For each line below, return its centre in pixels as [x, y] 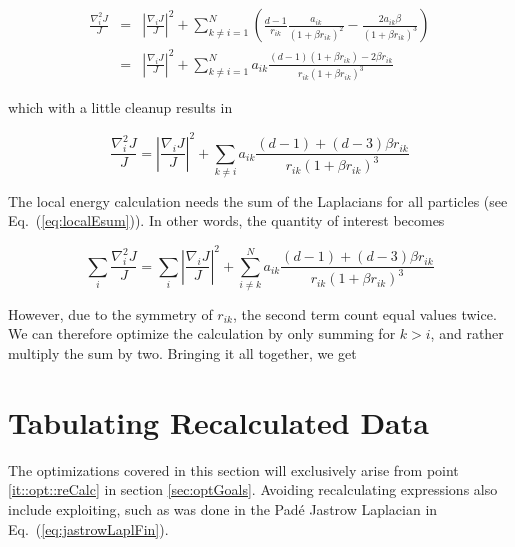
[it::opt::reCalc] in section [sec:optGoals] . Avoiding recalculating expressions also [253, 489]
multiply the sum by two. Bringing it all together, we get [182, 353]
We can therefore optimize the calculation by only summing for [202, 333]
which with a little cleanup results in [120, 107]
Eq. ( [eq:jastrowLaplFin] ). [88, 528]
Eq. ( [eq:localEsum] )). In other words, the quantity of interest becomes [226, 220]
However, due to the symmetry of [110, 313]
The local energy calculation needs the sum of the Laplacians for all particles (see [258, 200]
